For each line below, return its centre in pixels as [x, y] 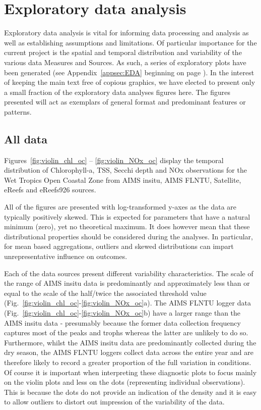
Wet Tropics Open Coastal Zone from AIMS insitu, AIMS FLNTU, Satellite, [123, 180]
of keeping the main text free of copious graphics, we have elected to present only [130, 82]
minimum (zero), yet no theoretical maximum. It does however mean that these [127, 226]
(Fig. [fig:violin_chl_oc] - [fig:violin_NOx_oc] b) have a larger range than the [122, 312]
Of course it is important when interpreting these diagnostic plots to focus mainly [130, 372]
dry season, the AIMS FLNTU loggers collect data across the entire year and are [129, 352]
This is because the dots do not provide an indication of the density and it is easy [130, 392]
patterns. [18, 111]
